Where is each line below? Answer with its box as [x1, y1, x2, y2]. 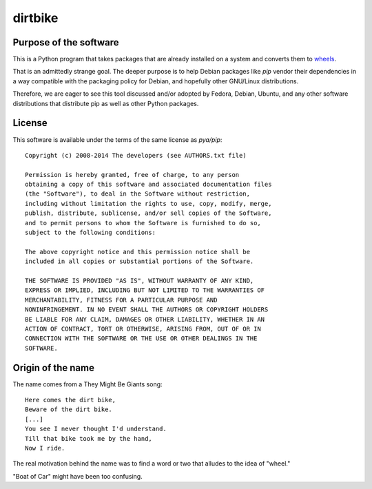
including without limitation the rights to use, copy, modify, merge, [25, 200, 272, 207]
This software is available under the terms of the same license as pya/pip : [12, 135, 223, 144]
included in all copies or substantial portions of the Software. [25, 258, 254, 265]
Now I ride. [25, 444, 65, 452]
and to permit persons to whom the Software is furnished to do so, [25, 219, 261, 227]
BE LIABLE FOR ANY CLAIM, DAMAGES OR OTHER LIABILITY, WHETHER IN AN [25, 315, 265, 323]
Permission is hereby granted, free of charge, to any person [25, 171, 240, 178]
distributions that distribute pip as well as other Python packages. [12, 99, 199, 107]
